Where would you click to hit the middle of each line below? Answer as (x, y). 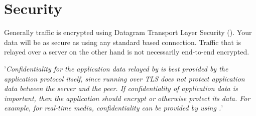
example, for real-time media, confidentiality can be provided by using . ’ (114, 108)
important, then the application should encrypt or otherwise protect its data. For (127, 98)
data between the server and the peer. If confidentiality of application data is (121, 88)
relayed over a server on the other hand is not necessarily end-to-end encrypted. (127, 52)
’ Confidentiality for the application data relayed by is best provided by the (116, 68)
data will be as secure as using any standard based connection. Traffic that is (122, 42)
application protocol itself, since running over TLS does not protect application (124, 78)
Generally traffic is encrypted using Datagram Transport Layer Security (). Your (128, 32)
